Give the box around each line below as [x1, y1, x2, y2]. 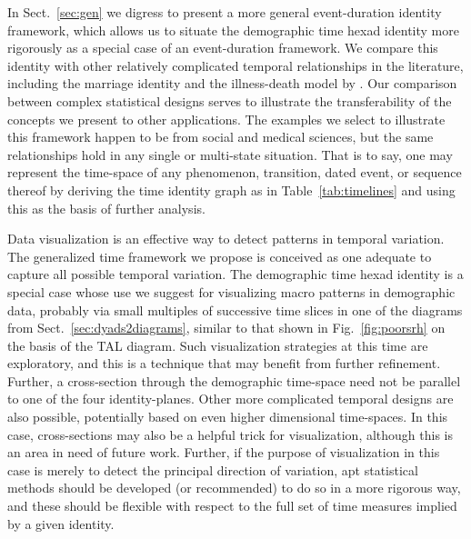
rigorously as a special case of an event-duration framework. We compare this [7, 38, 438, 57]
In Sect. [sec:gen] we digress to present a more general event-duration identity [7, 3, 442, 21]
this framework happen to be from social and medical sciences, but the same [7, 127, 434, 146]
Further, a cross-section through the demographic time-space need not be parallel [7, 371, 461, 390]
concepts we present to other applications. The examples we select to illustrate [7, 109, 446, 128]
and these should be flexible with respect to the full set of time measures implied [7, 496, 457, 515]
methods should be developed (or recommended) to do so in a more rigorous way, [7, 478, 461, 497]
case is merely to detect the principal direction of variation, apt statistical [7, 460, 418, 479]
